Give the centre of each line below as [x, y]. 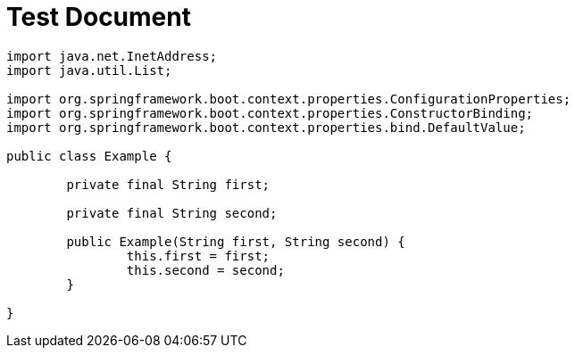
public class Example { [89, 156]
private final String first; [168, 184]
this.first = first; [198, 256]
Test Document [99, 17]
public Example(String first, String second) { [236, 241]
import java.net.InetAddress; [112, 56]
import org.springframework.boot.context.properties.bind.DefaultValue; [266, 127]
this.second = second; [205, 270]
